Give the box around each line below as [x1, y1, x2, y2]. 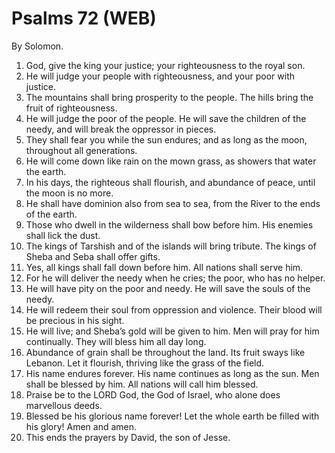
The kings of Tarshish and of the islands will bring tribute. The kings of [25, 240, 317, 252]
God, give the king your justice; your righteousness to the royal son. [25, 59, 306, 71]
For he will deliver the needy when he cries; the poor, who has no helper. [25, 272, 326, 284]
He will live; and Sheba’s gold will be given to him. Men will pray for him [25, 325, 320, 337]
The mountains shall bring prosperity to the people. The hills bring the [25, 91, 314, 103]
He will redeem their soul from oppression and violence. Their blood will [25, 303, 323, 316]
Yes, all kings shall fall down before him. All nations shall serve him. [25, 261, 304, 273]
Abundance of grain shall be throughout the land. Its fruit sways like [25, 346, 306, 358]
